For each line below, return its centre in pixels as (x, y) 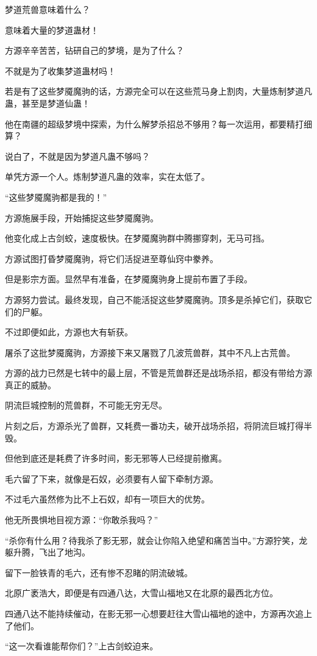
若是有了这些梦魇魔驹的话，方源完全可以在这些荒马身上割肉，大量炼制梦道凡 (158, 91)
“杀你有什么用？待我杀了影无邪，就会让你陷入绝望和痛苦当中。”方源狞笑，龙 (156, 540)
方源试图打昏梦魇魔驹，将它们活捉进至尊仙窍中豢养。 (112, 258)
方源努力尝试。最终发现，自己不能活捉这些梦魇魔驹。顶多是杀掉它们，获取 (154, 299)
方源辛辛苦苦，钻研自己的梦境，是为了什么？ (94, 50)
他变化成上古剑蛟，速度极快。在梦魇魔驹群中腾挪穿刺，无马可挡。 (137, 238)
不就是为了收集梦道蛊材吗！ (60, 70)
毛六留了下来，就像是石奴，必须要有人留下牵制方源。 (112, 478)
